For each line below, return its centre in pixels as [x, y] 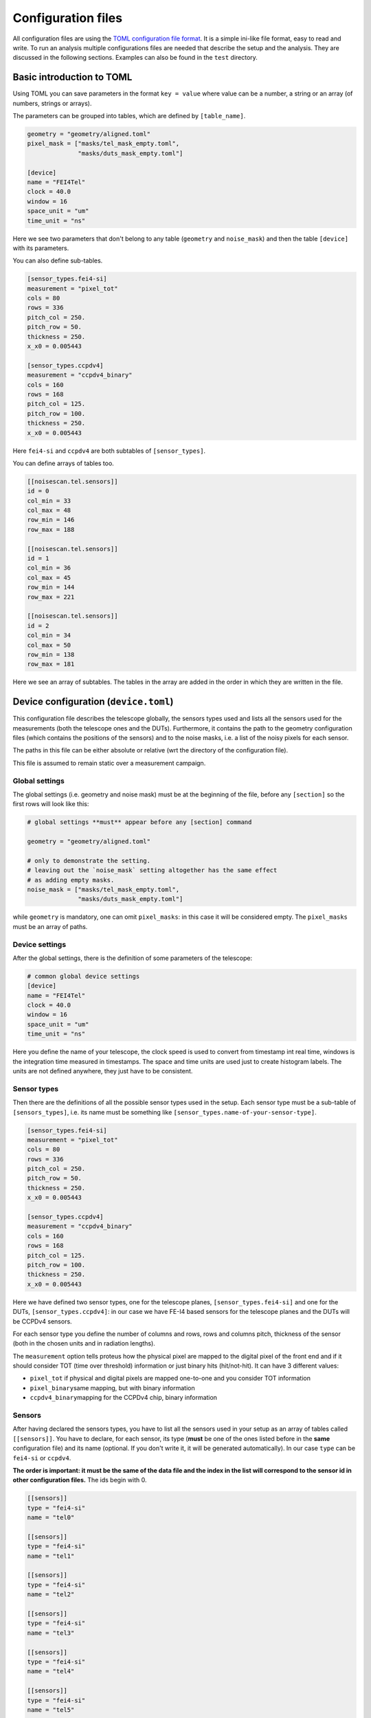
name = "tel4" [51, 1671]
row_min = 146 [51, 520]
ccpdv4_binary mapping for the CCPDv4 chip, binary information [124, 1398]
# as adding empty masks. [71, 880]
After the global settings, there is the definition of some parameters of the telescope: [133, 958]
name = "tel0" [51, 1518]
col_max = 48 [49, 511]
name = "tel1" [51, 1556]
